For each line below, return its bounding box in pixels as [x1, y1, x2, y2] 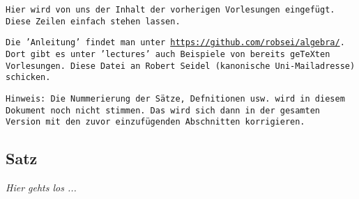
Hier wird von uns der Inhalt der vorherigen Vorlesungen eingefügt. [6, 5, 335, 15]
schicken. [6, 72, 51, 83]
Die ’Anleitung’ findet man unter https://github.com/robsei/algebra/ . [6, 38, 345, 48]
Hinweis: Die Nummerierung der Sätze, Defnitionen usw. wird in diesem [6, 93, 345, 104]
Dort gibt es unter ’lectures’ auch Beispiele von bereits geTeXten [6, 49, 330, 59]
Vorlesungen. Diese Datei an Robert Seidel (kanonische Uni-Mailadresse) [6, 61, 356, 71]
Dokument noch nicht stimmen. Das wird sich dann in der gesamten [6, 105, 321, 116]
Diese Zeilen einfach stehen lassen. [6, 16, 181, 26]
